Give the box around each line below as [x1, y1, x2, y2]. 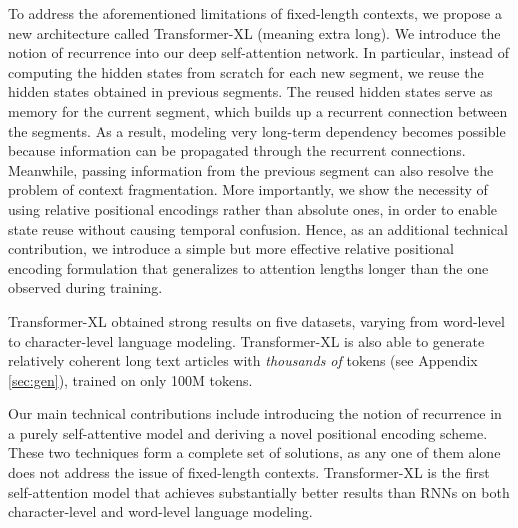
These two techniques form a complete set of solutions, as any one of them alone [8, 442, 501, 463]
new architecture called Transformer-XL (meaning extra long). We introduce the [8, 22, 501, 43]
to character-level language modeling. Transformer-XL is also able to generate [8, 330, 485, 351]
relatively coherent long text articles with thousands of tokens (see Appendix [8, 350, 478, 371]
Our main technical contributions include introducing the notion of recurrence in [8, 403, 502, 424]
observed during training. [8, 277, 163, 298]
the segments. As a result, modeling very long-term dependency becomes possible [8, 120, 506, 141]
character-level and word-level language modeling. [8, 501, 313, 522]
